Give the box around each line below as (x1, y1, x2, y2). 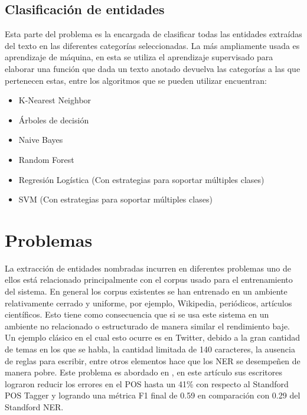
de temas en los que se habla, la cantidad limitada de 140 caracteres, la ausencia (5, 343, 295, 355)
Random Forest (18, 153, 74, 165)
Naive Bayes (18, 133, 63, 146)
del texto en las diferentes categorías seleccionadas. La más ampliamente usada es (5, 39, 300, 51)
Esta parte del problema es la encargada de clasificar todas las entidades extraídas (5, 28, 302, 40)
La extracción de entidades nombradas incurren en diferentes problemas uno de (5, 262, 291, 274)
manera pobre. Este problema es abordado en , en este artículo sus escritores (5, 366, 282, 378)
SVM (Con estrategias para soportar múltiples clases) (18, 193, 213, 205)
